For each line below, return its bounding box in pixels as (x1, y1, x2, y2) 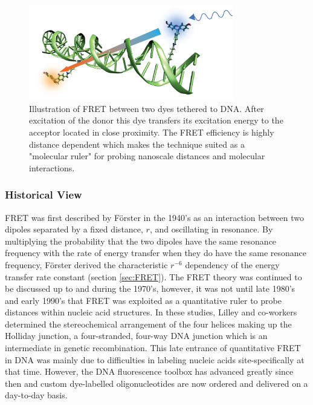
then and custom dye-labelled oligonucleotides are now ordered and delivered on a (5, 377, 308, 389)
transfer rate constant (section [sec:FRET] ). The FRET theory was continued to (5, 270, 302, 283)
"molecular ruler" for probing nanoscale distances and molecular (29, 150, 265, 162)
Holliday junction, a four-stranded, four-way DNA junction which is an (5, 329, 268, 342)
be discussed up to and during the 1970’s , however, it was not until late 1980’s (5, 282, 295, 295)
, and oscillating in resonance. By (149, 223, 273, 235)
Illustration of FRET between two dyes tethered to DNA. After (29, 102, 264, 114)
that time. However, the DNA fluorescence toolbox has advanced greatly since (5, 365, 294, 378)
